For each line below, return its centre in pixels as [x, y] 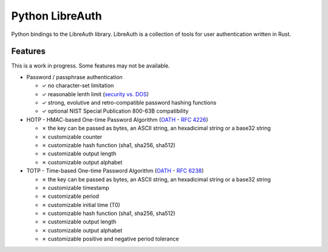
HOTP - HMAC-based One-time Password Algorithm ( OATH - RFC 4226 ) [117, 119]
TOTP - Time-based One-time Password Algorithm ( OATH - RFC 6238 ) [115, 171]
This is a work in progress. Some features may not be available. [91, 66]
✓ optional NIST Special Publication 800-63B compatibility [115, 111]
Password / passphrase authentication [74, 77]
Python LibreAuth [57, 16]
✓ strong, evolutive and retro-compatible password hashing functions [129, 103]
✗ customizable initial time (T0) [81, 205]
